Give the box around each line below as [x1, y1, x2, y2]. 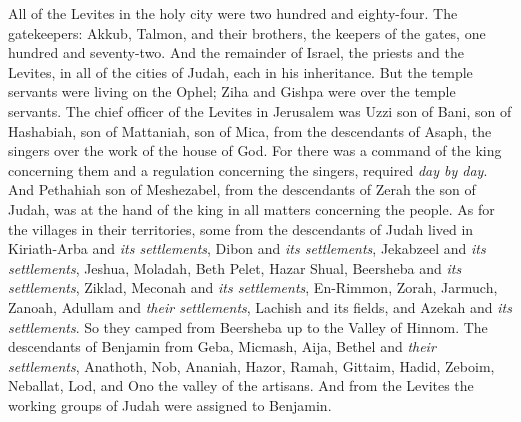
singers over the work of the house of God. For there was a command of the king [8, 140, 502, 161]
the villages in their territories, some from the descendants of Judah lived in [8, 218, 474, 239]
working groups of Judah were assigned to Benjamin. [8, 394, 332, 415]
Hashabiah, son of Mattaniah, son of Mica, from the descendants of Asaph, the [8, 120, 492, 141]
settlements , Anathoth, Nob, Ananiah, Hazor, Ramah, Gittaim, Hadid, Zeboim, [8, 355, 495, 376]
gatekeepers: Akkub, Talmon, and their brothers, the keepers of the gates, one [8, 22, 486, 43]
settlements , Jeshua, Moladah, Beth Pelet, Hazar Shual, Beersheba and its [8, 257, 462, 278]
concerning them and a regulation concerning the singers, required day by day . [8, 159, 488, 180]
